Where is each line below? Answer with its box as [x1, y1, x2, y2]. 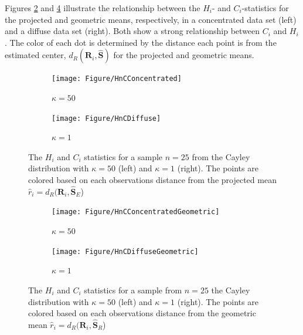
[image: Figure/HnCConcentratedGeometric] [52, 208, 220, 216]
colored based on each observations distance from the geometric [28, 307, 256, 319]
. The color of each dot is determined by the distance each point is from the [5, 36, 277, 48]
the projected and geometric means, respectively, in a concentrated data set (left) [5, 13, 297, 25]
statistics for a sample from [84, 283, 182, 296]
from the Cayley [192, 150, 250, 163]
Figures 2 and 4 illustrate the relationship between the [5, 2, 200, 13]
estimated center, [5, 49, 66, 61]
